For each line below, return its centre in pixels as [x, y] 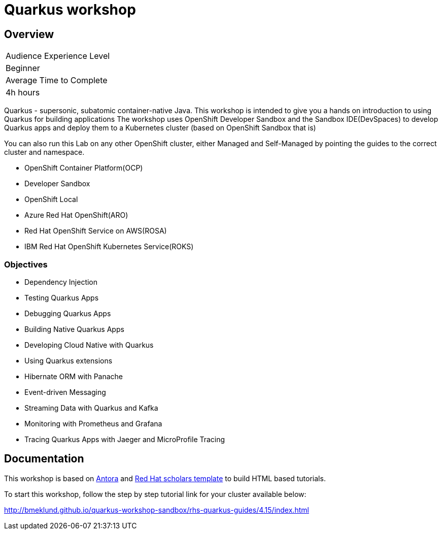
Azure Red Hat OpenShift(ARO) [76, 215]
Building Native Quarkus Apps [74, 329]
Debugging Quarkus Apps [68, 313]
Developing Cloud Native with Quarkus [89, 345]
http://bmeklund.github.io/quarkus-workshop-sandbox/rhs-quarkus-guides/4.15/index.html [157, 510]
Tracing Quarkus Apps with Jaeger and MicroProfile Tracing [125, 439]
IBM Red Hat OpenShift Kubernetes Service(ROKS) [109, 247]
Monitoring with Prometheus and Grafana [93, 423]
